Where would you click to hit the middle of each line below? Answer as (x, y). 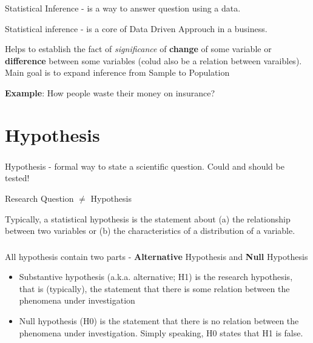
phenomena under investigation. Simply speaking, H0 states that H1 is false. (161, 332)
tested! (17, 178)
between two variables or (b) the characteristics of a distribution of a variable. (150, 231)
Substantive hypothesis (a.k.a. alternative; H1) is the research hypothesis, (156, 277)
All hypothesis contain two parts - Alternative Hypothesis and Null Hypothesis (156, 256)
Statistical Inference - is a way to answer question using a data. (123, 8)
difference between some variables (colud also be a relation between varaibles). (153, 60)
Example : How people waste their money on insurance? (110, 92)
